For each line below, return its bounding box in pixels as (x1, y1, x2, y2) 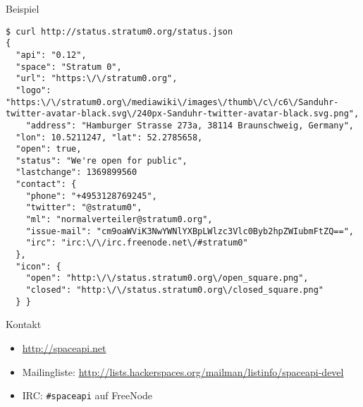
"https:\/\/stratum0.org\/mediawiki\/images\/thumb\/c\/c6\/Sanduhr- (6, 97, 339, 107)
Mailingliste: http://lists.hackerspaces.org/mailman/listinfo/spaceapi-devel (22, 364, 344, 379)
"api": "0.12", (16, 49, 87, 60)
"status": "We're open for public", (16, 155, 187, 166)
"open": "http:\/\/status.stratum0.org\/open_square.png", (25, 273, 309, 284)
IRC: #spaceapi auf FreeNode (22, 388, 153, 403)
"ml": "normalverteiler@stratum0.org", (25, 214, 213, 225)
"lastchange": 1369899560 (16, 167, 137, 178)
